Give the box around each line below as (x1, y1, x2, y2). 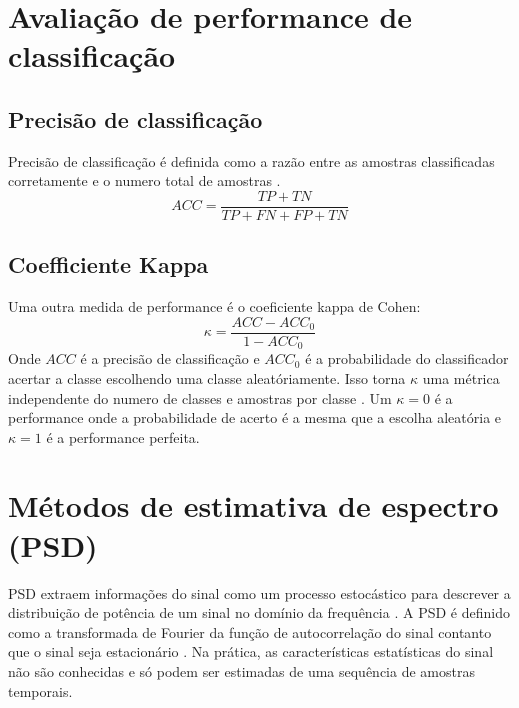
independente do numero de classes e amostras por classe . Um (8, 387, 392, 408)
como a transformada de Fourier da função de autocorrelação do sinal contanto (8, 621, 492, 642)
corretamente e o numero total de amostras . (8, 170, 281, 191)
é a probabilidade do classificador (305, 348, 509, 369)
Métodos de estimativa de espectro (8, 485, 499, 526)
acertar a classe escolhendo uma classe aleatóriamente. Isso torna (8, 367, 406, 388)
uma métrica (422, 367, 500, 388)
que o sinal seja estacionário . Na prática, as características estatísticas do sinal (8, 641, 494, 662)
